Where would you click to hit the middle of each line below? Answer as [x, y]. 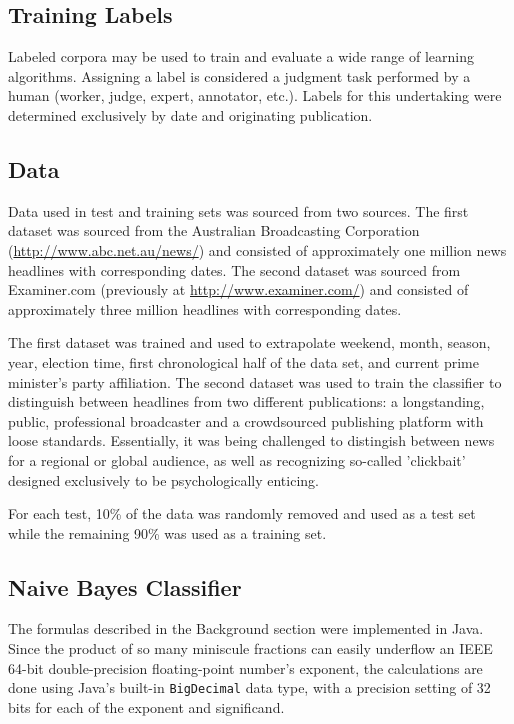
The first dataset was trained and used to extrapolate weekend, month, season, [249, 342]
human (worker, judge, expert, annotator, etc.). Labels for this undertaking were [255, 95]
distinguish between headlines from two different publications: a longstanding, [246, 401]
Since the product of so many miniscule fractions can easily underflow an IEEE [250, 648]
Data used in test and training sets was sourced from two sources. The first [238, 210]
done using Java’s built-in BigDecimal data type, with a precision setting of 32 [249, 687]
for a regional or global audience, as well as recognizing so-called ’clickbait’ [237, 459]
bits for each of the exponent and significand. [146, 706]
